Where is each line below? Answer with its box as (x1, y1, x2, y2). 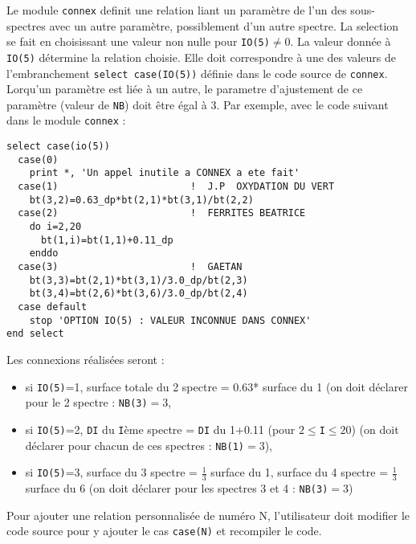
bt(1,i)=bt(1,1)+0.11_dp (40, 234, 173, 246)
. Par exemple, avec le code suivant (216, 96, 389, 112)
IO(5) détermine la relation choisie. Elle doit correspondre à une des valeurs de (6, 48, 396, 65)
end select (6, 328, 64, 340)
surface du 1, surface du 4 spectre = (210, 464, 389, 481)
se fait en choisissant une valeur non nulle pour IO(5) (6, 33, 270, 50)
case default (18, 301, 88, 313)
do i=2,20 (29, 221, 82, 233)
